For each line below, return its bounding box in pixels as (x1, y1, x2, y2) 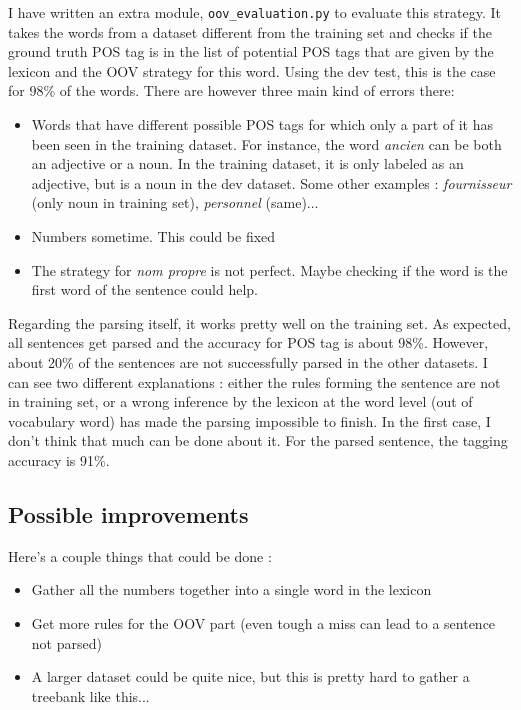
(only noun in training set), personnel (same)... (31, 192, 319, 213)
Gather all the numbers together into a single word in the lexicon (31, 579, 432, 600)
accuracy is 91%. (8, 449, 110, 470)
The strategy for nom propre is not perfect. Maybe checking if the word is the (31, 259, 508, 280)
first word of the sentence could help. (31, 279, 258, 300)
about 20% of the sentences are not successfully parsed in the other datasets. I (8, 351, 488, 372)
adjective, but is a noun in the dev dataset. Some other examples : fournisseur (31, 172, 512, 193)
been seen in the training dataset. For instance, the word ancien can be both (31, 133, 502, 154)
